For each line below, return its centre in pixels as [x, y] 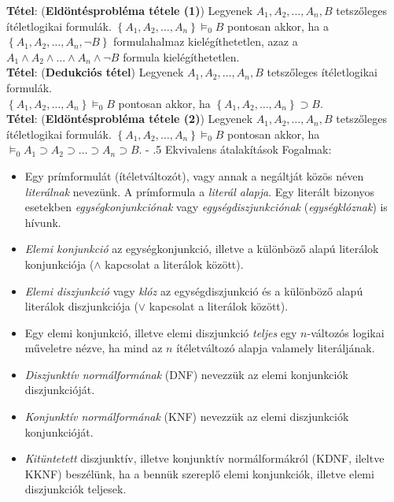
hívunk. [43, 222]
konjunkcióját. [59, 431]
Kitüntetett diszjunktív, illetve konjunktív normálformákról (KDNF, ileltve [204, 458]
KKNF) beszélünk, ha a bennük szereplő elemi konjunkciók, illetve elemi [199, 473]
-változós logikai [346, 332]
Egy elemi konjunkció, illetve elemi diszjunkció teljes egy [161, 332]
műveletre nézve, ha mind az [94, 348]
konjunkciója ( [59, 264]
